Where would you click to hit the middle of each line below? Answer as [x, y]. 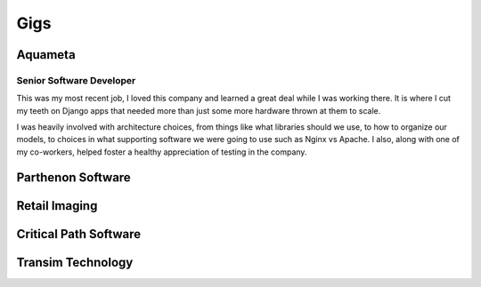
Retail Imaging [57, 206]
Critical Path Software [79, 234]
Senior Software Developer [76, 80]
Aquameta [46, 55]
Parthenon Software [73, 177]
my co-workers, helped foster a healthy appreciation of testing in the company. [162, 152]
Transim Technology [75, 262]
